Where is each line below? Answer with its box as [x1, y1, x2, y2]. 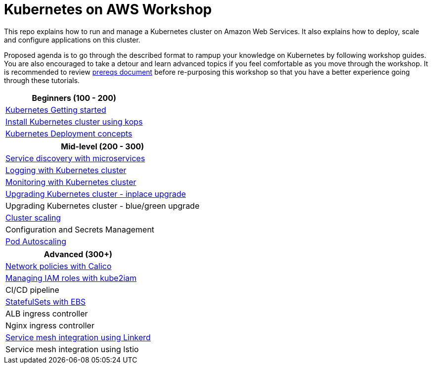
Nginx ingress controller [5, 320, 94, 330]
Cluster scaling [5, 212, 61, 223]
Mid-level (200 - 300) [61, 141, 144, 151]
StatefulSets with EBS [5, 296, 86, 307]
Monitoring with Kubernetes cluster [5, 177, 136, 187]
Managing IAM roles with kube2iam [5, 273, 137, 283]
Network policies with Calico [5, 261, 112, 271]
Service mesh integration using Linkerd [5, 332, 151, 342]
